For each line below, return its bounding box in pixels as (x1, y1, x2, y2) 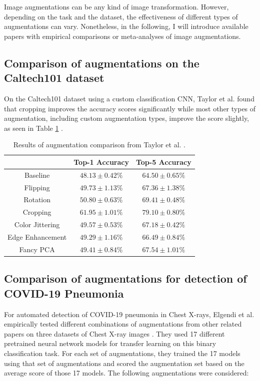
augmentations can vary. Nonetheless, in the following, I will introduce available (4, 21, 248, 31)
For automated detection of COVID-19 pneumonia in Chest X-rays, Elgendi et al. (4, 309, 254, 319)
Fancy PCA (19, 244, 55, 254)
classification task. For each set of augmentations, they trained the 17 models (4, 348, 240, 358)
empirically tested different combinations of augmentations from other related (4, 319, 242, 329)
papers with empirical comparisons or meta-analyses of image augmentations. (4, 30, 241, 41)
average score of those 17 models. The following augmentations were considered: (4, 368, 249, 378)
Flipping (24, 182, 50, 192)
